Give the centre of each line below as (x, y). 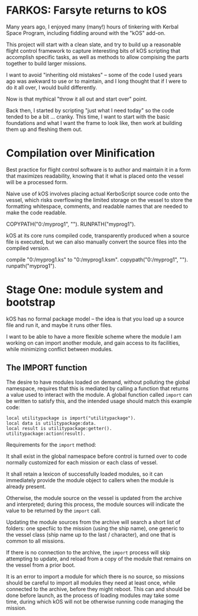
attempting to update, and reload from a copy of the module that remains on (99, 559)
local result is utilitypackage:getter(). (59, 428)
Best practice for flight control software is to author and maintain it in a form (98, 169)
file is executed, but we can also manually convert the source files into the (96, 242)
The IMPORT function (47, 368)
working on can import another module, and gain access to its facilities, (93, 343)
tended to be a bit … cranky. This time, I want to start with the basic (88, 117)
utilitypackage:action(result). (46, 434)
